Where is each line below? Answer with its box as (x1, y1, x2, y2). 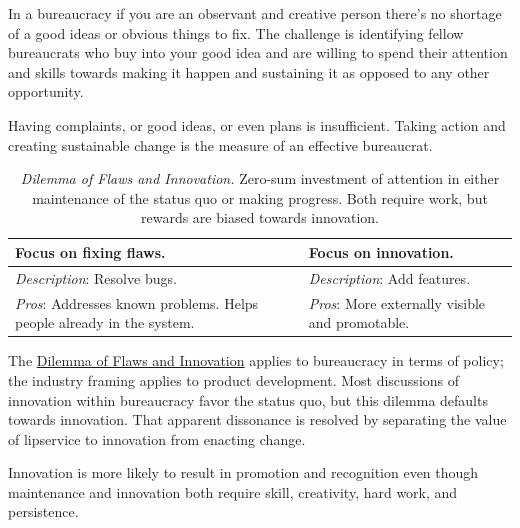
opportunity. (8, 81, 84, 102)
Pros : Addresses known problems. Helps (15, 292, 259, 313)
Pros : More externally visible (308, 292, 486, 313)
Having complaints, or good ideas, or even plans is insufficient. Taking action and (8, 114, 506, 135)
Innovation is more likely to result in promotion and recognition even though (8, 462, 479, 483)
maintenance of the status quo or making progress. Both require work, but (32, 187, 488, 208)
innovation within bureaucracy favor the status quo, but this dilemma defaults (8, 389, 488, 410)
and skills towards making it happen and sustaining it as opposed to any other (8, 61, 490, 82)
